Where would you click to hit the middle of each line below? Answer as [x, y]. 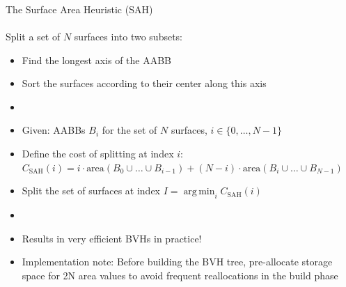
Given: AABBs [54, 130]
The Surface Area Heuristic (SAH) [79, 9]
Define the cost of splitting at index [98, 154]
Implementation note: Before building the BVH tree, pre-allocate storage [177, 262]
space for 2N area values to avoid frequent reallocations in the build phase [180, 275]
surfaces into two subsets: [128, 37]
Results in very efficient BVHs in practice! [112, 238]
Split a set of [33, 37]
